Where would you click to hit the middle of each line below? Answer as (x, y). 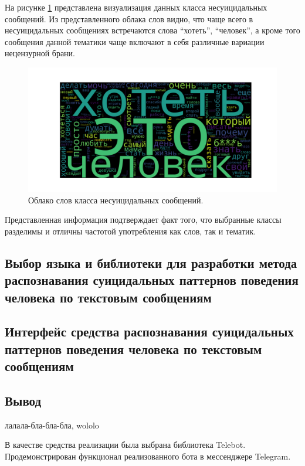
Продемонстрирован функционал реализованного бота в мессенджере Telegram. (148, 456)
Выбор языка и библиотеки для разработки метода (151, 262)
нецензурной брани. (40, 53)
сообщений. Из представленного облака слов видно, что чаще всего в (129, 18)
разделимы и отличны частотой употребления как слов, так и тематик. (131, 231)
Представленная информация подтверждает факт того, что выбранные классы (143, 220)
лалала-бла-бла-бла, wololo (52, 425)
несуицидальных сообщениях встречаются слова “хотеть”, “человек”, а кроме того (152, 30)
